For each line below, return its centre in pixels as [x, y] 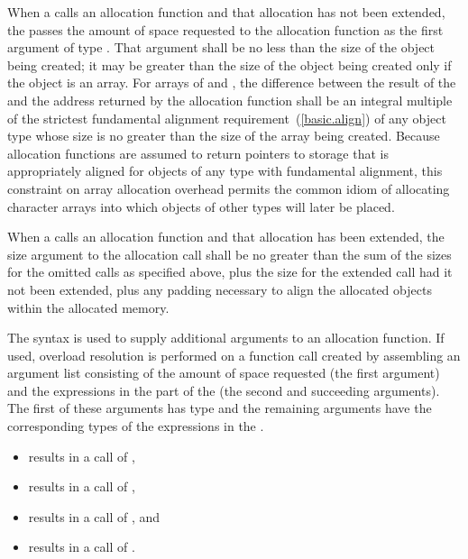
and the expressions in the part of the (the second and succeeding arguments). [224, 390]
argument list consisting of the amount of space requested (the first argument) [224, 373]
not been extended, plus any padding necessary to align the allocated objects [220, 289]
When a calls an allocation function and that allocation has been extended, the [226, 237]
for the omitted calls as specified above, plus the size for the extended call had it [230, 272]
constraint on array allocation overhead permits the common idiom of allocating [229, 188]
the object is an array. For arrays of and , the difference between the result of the [232, 82]
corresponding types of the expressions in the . [136, 426]
